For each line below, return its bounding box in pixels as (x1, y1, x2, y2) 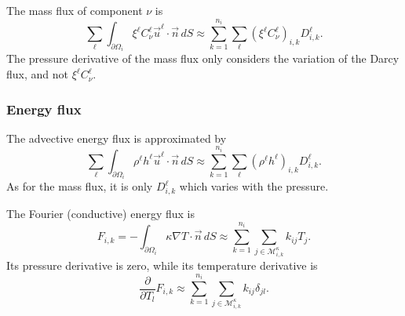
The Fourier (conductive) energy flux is (6, 205, 195, 222)
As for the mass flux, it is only (6, 178, 153, 194)
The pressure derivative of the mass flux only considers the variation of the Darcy (6, 50, 400, 67)
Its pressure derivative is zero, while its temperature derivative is (6, 257, 318, 273)
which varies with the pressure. (179, 178, 329, 194)
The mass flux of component (6, 2, 143, 18)
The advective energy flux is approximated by (6, 129, 227, 146)
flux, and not (6, 66, 68, 82)
